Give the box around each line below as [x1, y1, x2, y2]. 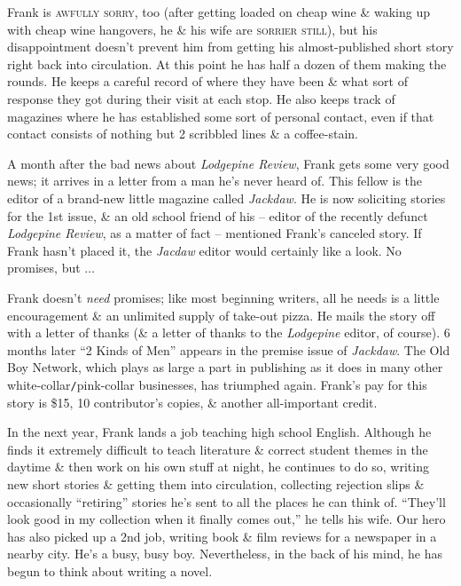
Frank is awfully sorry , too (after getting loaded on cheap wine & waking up [7, 3, 430, 20]
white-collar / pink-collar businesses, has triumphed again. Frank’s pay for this [7, 375, 427, 393]
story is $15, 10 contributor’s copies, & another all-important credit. [7, 392, 378, 411]
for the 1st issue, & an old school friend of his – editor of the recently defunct [7, 206, 428, 225]
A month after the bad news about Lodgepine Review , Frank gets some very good [7, 154, 449, 172]
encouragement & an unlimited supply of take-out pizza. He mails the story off [7, 305, 435, 324]
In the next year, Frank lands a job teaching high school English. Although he [7, 423, 432, 441]
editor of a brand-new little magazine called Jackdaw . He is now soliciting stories [7, 188, 446, 207]
